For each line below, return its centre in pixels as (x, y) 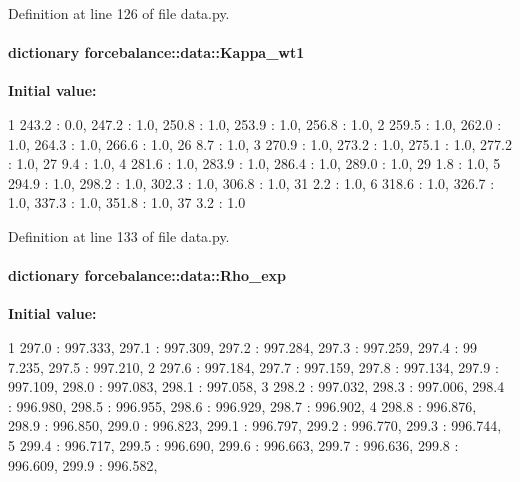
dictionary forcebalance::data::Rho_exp (147, 275)
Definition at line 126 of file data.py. (119, 13)
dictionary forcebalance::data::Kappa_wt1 (156, 52)
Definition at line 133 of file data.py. (119, 235)
